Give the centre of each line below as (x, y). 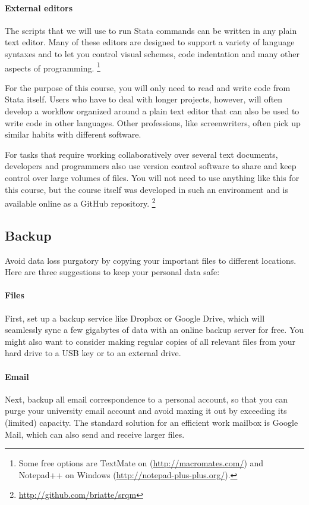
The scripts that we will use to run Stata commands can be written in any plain (151, 30)
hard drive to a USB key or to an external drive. (93, 353)
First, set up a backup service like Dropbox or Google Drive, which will (135, 318)
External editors (39, 7)
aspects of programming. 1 (53, 67)
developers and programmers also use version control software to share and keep (151, 166)
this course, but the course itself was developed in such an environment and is (147, 189)
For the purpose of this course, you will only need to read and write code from (148, 87)
